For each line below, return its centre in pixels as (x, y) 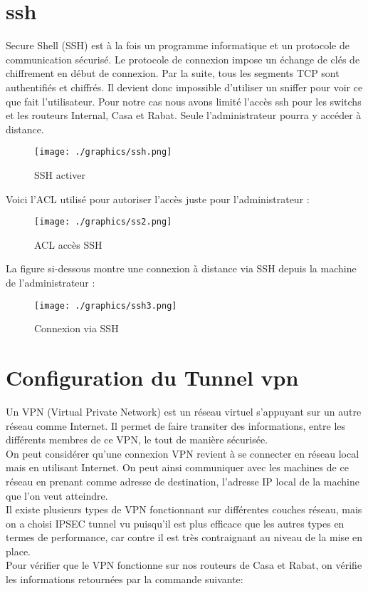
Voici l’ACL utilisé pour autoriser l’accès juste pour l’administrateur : (158, 199)
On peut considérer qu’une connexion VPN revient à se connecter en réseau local (183, 453)
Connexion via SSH (77, 328)
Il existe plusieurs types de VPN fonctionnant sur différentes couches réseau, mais (184, 509)
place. (18, 551)
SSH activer (60, 174)
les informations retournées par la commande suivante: (125, 579)
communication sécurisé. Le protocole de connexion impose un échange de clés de (183, 59)
